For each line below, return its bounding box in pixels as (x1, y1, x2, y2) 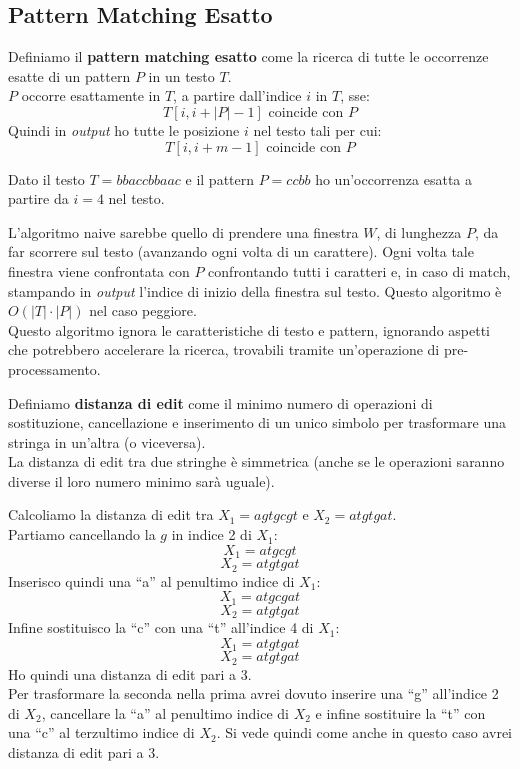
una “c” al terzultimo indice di (8, 722, 195, 743)
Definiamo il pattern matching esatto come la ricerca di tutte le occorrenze (8, 46, 489, 67)
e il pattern (185, 168, 255, 189)
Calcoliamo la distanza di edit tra (8, 504, 214, 525)
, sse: (340, 85, 370, 106)
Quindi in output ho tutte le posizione (8, 119, 240, 140)
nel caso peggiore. (89, 300, 197, 321)
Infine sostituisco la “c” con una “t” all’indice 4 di (8, 617, 314, 638)
